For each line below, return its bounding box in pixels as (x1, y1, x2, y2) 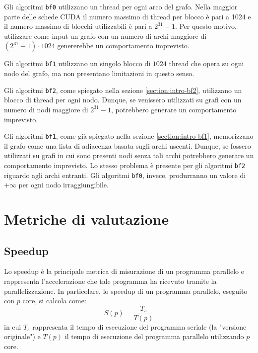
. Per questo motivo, (175, 21, 237, 31)
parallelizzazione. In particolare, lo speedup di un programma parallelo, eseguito (4, 285, 248, 296)
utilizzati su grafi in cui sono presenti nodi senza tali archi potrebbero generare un (4, 150, 254, 161)
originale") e (4, 331, 41, 342)
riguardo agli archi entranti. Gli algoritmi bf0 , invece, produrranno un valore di (4, 170, 246, 180)
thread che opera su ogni (169, 58, 244, 69)
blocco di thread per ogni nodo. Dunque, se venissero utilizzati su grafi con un (4, 94, 242, 105)
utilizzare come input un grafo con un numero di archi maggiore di (4, 30, 207, 41)
